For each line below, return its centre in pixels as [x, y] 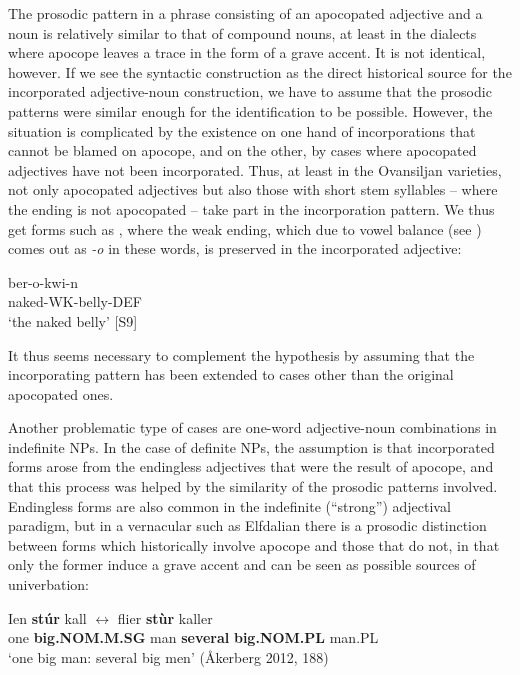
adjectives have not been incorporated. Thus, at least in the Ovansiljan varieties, [255, 169]
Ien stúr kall [47, 617]
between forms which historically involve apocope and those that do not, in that [254, 544]
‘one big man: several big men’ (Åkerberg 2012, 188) [168, 656]
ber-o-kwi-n [43, 281]
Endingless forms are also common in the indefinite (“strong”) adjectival [229, 505]
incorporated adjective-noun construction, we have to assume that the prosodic [250, 91]
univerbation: [48, 584]
